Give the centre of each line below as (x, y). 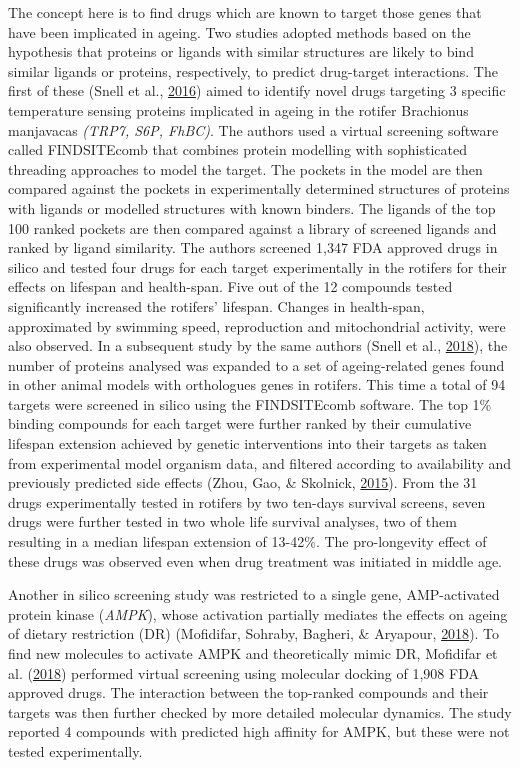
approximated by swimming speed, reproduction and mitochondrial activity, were (257, 325)
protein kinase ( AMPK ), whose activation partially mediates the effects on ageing (258, 613)
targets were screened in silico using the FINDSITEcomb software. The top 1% (250, 403)
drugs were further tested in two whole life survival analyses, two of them (232, 521)
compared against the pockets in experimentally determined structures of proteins (259, 188)
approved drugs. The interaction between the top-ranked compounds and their (248, 692)
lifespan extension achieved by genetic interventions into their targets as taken (247, 443)
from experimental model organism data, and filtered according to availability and (260, 462)
